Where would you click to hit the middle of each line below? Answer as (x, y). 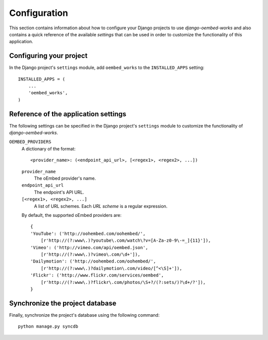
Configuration (39, 13)
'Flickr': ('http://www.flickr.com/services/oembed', (97, 275)
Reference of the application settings (68, 114)
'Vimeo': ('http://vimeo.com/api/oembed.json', (89, 247)
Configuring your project (48, 56)
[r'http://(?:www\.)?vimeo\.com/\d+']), (91, 254)
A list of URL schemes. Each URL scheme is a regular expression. (101, 206)
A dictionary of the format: (49, 148)
